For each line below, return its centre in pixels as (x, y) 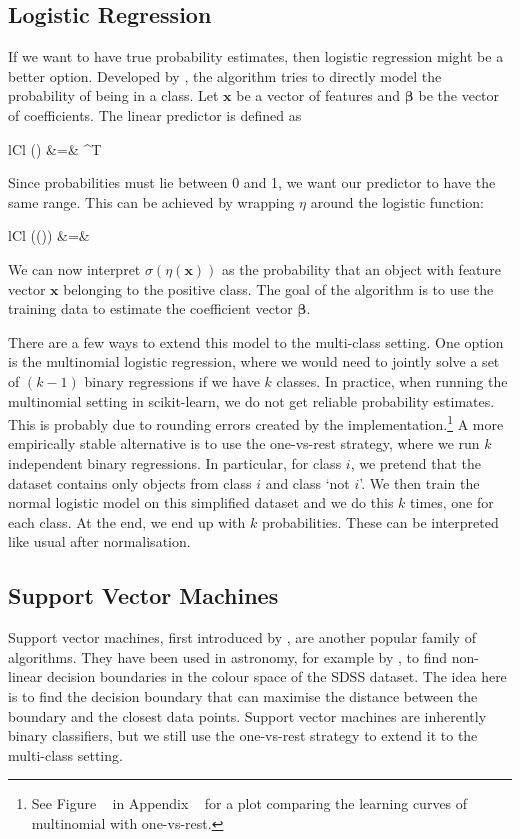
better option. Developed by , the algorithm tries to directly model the (225, 75)
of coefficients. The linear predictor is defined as (155, 114)
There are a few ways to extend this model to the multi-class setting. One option (256, 341)
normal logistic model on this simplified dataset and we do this (201, 502)
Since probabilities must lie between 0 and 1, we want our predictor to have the (252, 182)
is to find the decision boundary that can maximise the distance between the (243, 695)
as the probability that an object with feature (362, 268)
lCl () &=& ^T (55, 148)
